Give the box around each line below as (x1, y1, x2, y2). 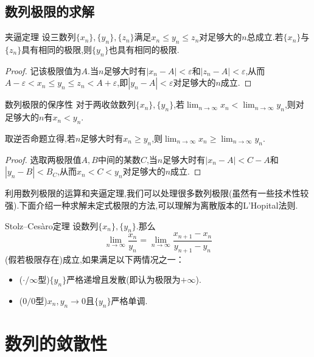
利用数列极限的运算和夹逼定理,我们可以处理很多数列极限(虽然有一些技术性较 (5, 187, 309, 199)
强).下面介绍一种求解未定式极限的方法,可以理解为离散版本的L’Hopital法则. (5, 198, 298, 211)
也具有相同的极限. (108, 43, 180, 55)
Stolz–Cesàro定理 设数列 (5, 219, 99, 232)
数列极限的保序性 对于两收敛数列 (5, 98, 136, 111)
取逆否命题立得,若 (5, 131, 75, 144)
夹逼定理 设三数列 (5, 30, 76, 43)
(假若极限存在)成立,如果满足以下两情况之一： (5, 252, 184, 265)
